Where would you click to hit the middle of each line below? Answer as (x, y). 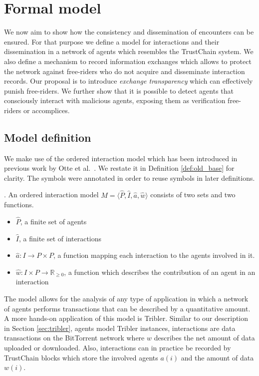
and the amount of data (217, 357)
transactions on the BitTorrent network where (74, 338)
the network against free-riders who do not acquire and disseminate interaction (125, 71)
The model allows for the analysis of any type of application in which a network (126, 299)
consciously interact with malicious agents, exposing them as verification (115, 100)
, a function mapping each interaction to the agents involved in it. (154, 255)
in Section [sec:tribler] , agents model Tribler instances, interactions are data (120, 328)
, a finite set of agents (53, 222)
